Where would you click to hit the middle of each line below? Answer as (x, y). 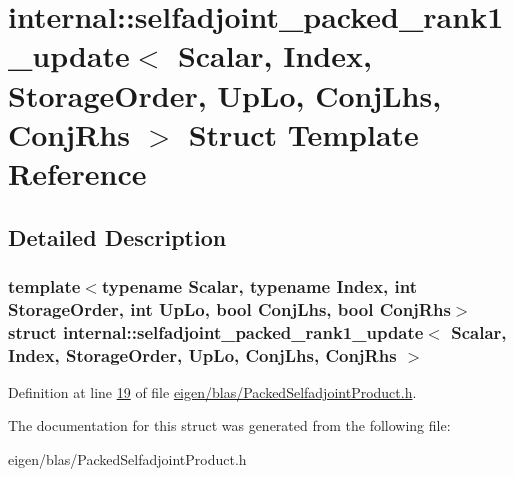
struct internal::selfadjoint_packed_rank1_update (216, 331)
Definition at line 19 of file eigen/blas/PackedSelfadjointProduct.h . (212, 391)
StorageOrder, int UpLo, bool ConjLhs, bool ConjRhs (229, 308)
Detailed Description (117, 236)
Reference (77, 172)
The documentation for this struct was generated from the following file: (229, 425)
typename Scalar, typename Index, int (259, 285)
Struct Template (303, 133)
